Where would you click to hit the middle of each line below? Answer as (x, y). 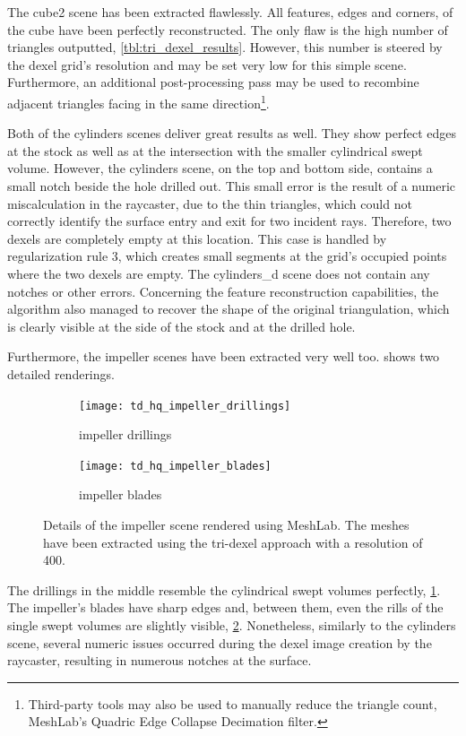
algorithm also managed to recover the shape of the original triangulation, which (229, 309)
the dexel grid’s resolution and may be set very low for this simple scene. (207, 64)
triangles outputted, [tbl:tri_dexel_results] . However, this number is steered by (225, 47)
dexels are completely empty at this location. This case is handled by (197, 238)
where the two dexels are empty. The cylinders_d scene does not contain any (219, 273)
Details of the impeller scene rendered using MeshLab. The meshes (226, 525)
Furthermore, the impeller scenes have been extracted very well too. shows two (224, 356)
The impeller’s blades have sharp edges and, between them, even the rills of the (225, 607)
